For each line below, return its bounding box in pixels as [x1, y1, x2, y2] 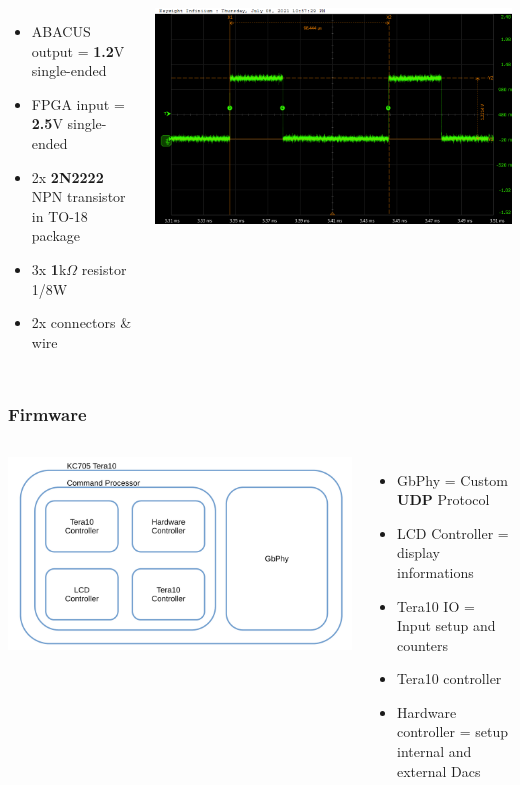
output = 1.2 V [31, 40, 125, 61]
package [31, 225, 81, 246]
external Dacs [397, 760, 481, 781]
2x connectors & [31, 312, 132, 333]
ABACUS [31, 21, 91, 41]
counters [397, 634, 449, 655]
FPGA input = [31, 93, 125, 114]
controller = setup [397, 721, 509, 742]
